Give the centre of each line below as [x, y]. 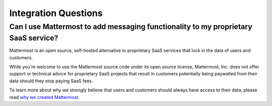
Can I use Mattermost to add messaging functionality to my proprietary [131, 27]
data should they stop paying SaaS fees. [51, 81]
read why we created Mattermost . [45, 97]
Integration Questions [56, 13]
